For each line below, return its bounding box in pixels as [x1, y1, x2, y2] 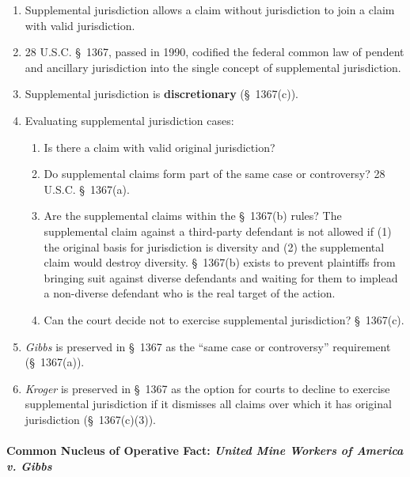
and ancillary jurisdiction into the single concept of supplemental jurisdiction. [25, 59, 401, 75]
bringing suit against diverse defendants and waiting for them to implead [44, 269, 398, 286]
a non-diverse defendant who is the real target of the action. [44, 285, 336, 301]
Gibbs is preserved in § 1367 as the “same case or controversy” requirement [25, 338, 391, 354]
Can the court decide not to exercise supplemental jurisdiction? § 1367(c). [44, 311, 404, 327]
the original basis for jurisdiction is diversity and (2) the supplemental [44, 238, 385, 255]
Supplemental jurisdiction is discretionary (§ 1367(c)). [25, 85, 298, 102]
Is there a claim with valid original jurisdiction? [44, 138, 275, 155]
